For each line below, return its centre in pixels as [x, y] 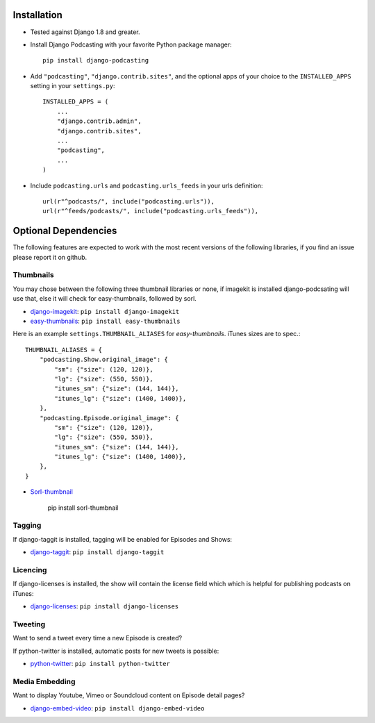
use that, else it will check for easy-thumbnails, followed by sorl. [105, 299]
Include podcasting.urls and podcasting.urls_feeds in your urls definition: [147, 185]
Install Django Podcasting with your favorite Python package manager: [131, 44]
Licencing [30, 570]
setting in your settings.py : [73, 86]
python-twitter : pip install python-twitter [100, 664]
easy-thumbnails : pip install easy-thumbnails [105, 321]
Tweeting [29, 624]
